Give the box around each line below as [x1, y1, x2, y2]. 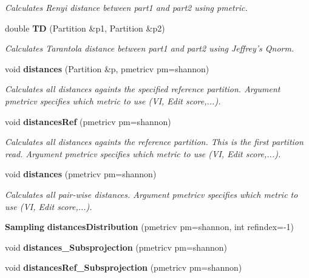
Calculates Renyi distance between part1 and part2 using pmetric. [5, 1, 248, 13]
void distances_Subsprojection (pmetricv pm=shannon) [5, 240, 227, 253]
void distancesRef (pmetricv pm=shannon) [5, 115, 171, 127]
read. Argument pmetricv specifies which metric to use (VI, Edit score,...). [5, 147, 281, 160]
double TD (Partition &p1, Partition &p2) [5, 21, 165, 34]
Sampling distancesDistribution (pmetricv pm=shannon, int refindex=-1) [5, 220, 294, 233]
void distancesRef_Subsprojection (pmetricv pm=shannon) [5, 261, 242, 274]
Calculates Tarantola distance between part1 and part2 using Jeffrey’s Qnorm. [5, 42, 294, 55]
